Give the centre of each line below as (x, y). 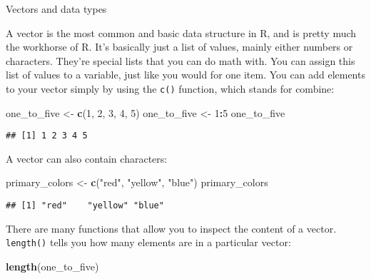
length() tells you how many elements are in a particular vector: (148, 242)
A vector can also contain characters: (87, 158)
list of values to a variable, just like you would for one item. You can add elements (185, 75)
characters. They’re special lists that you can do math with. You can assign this (181, 60)
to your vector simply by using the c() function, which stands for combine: (170, 88)
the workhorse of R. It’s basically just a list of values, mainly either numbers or (179, 47)
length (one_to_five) (52, 266)
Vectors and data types (56, 9)
